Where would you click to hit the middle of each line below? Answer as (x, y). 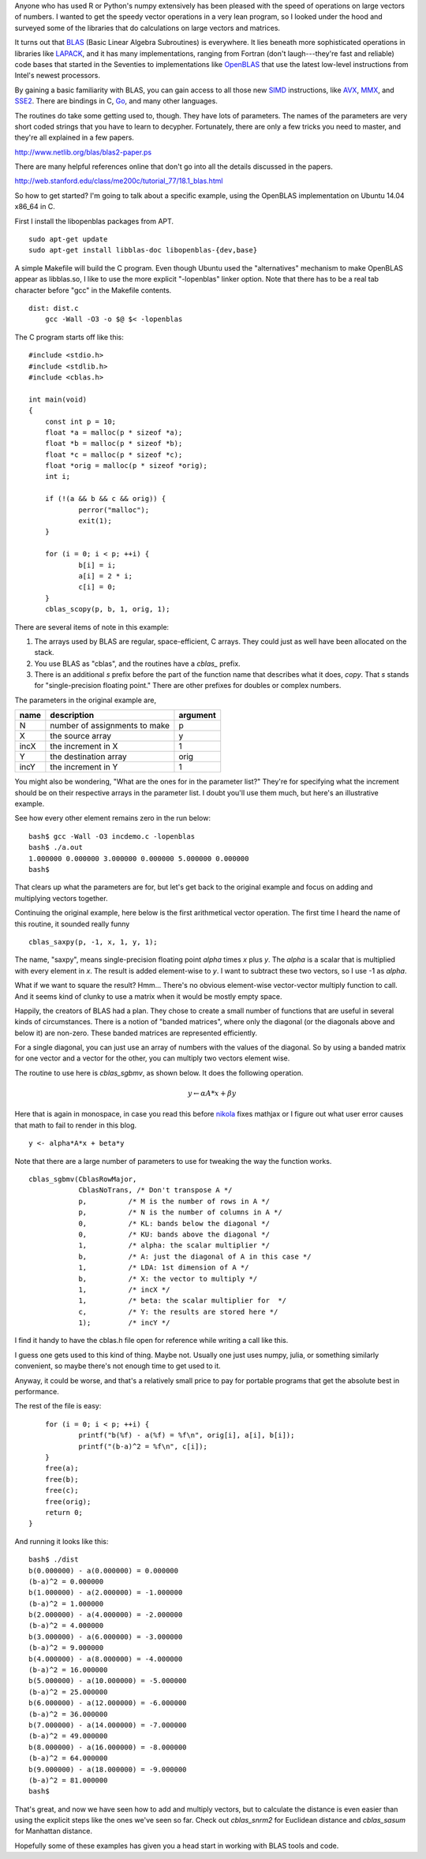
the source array (81, 736)
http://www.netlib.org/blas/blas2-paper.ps (83, 152)
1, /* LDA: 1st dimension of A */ (164, 1268)
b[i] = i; (97, 565)
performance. (37, 1392)
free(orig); (68, 1502)
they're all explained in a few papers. (74, 137)
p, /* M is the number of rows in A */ (174, 1201)
